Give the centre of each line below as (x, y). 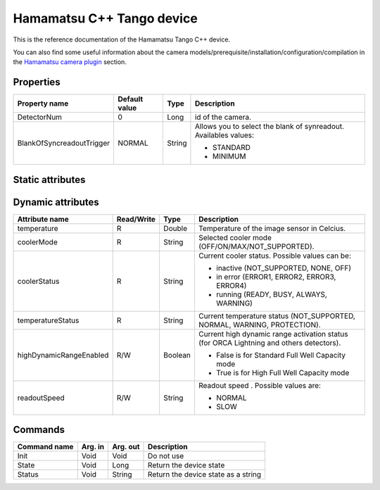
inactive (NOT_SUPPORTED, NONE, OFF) (284, 268)
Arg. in (93, 447)
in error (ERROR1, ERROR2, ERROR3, (276, 277)
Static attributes (49, 180)
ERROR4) (231, 285)
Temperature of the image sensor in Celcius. (272, 228)
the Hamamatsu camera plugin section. (70, 62)
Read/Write (136, 219)
